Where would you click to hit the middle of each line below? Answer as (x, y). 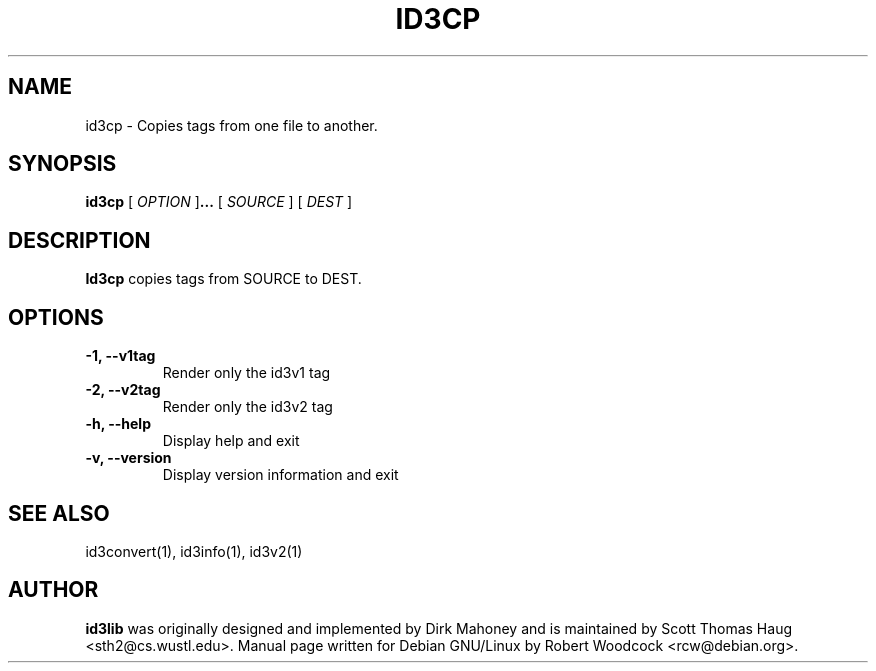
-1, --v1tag (120, 356)
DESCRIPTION (79, 240)
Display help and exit (231, 441)
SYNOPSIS (62, 164)
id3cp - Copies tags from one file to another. (231, 125)
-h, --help (118, 424)
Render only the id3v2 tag (247, 407)
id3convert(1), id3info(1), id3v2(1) (194, 551)
